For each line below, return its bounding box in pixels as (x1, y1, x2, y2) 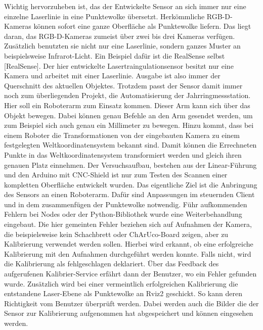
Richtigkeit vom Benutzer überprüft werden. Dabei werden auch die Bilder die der (4, 298, 259, 308)
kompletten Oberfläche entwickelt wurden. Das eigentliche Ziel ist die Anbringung (4, 179, 257, 190)
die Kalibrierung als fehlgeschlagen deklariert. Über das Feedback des (4, 258, 219, 269)
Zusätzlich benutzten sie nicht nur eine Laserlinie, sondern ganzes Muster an (4, 40, 241, 51)
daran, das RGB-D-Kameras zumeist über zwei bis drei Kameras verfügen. (4, 30, 235, 41)
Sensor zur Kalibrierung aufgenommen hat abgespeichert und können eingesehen (4, 308, 253, 318)
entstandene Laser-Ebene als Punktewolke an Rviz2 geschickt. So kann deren (4, 288, 242, 299)
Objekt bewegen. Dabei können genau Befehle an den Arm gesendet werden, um (4, 110, 253, 120)
